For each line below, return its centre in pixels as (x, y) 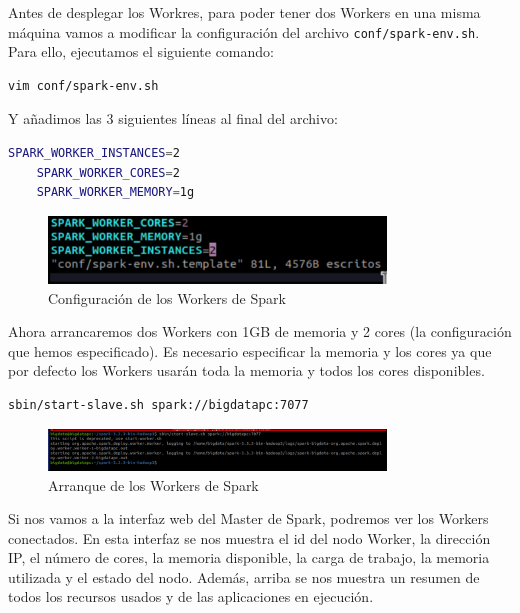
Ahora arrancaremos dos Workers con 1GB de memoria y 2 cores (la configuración (260, 331)
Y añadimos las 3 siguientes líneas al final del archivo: (173, 118)
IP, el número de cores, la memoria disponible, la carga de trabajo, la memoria (249, 557)
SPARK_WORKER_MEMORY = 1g (115, 192)
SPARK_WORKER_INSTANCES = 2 (94, 153)
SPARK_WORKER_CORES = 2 (108, 172)
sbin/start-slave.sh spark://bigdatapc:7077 (158, 404)
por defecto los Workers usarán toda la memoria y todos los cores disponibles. (246, 370)
